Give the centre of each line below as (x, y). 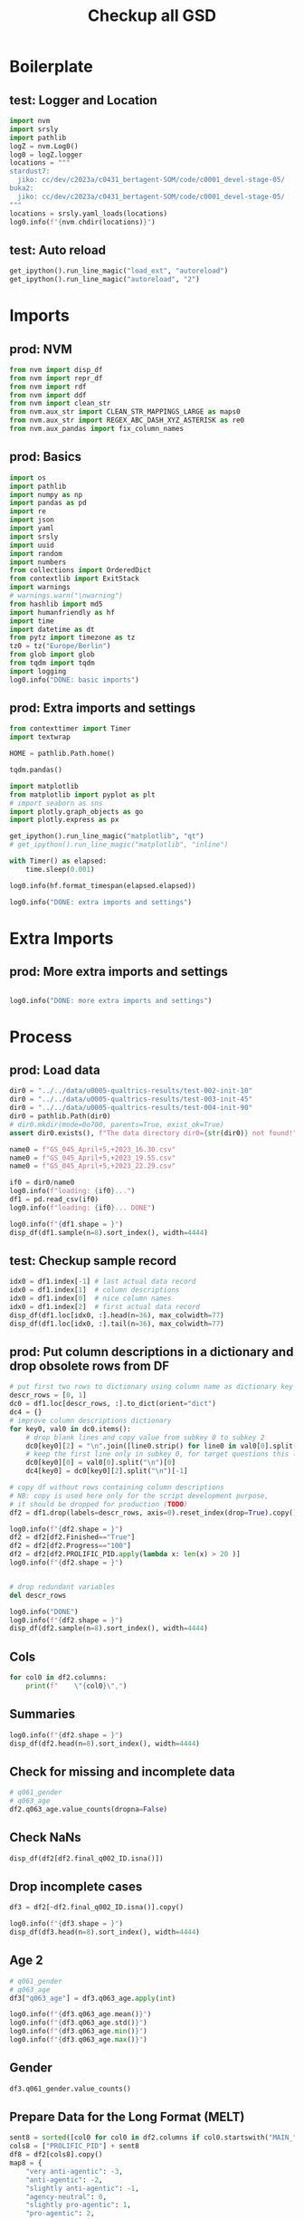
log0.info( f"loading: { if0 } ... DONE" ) (82, 1208)
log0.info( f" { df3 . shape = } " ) (66, 1924)
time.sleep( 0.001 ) (60, 869)
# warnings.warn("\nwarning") (66, 596)
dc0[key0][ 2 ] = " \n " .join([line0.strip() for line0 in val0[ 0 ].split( (161, 1446)
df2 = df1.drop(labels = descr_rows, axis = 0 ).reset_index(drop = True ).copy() (153, 1513)
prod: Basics (46, 457)
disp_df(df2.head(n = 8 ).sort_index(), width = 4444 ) (105, 1744)
